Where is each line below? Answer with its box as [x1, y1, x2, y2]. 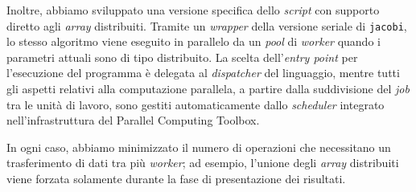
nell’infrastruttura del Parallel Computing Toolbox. [6, 112, 260, 129]
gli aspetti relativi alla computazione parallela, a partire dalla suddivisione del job [6, 80, 410, 97]
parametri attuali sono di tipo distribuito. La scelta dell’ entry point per [6, 48, 358, 65]
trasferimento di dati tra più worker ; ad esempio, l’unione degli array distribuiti [6, 154, 399, 171]
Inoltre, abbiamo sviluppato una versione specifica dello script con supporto [6, 2, 380, 18]
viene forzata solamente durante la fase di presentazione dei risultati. [6, 170, 346, 186]
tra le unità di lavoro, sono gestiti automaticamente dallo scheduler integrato [6, 96, 385, 112]
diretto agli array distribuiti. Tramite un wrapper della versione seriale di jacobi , [6, 17, 407, 34]
